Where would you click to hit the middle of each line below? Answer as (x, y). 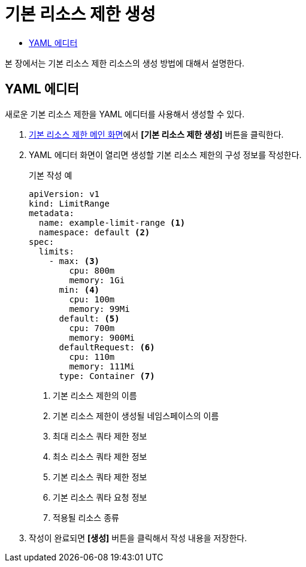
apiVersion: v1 (64, 194)
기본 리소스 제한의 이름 (95, 395)
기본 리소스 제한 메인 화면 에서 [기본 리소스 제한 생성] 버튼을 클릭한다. (156, 134)
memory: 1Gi (97, 280)
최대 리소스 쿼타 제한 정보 (100, 436)
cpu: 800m (92, 270)
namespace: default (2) (94, 232)
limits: (56, 251)
